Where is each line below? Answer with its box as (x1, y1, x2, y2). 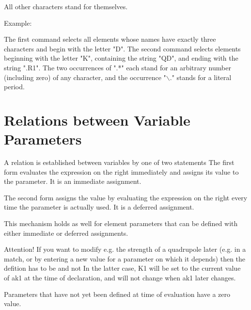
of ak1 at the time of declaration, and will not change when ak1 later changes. (4, 273, 236, 282)
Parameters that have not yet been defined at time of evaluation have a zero (4, 289, 231, 299)
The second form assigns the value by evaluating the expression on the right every (4, 192, 248, 202)
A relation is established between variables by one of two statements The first (4, 157, 235, 167)
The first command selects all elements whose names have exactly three (4, 34, 216, 44)
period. (4, 82, 25, 92)
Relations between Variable (4, 110, 190, 130)
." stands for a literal (170, 72, 232, 82)
